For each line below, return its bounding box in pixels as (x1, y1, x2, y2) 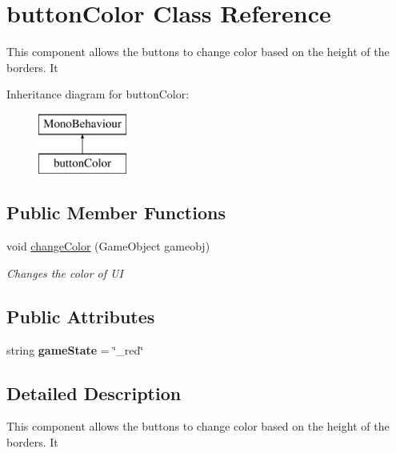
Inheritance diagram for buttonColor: (6, 86, 190, 102)
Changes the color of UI (6, 264, 123, 281)
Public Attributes (6, 303, 155, 328)
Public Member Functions (6, 200, 226, 225)
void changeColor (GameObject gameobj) (6, 238, 210, 255)
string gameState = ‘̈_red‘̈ (6, 341, 144, 358)
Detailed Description (6, 380, 182, 405)
